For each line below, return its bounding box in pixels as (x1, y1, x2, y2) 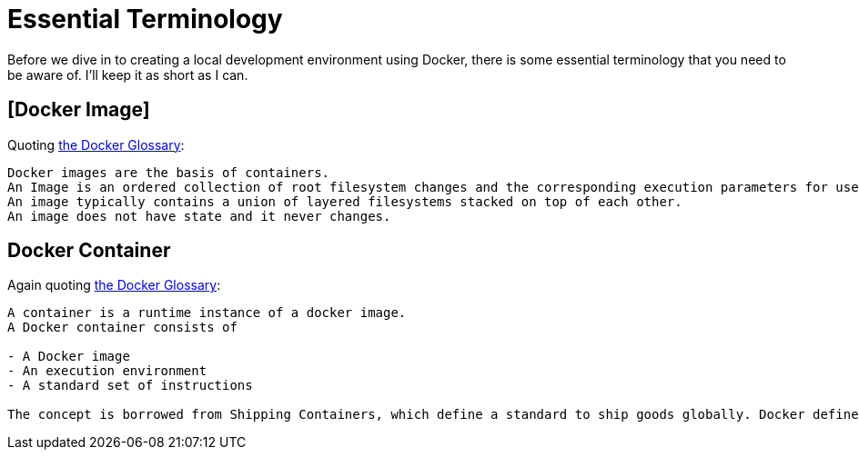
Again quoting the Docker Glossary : (7, 277, 221, 293)
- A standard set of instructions (7, 378, 253, 393)
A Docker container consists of (7, 320, 237, 335)
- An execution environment (7, 363, 207, 379)
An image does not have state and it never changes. (7, 208, 391, 224)
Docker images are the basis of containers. (7, 164, 330, 180)
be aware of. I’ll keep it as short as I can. (7, 66, 248, 83)
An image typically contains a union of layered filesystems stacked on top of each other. (7, 194, 682, 209)
